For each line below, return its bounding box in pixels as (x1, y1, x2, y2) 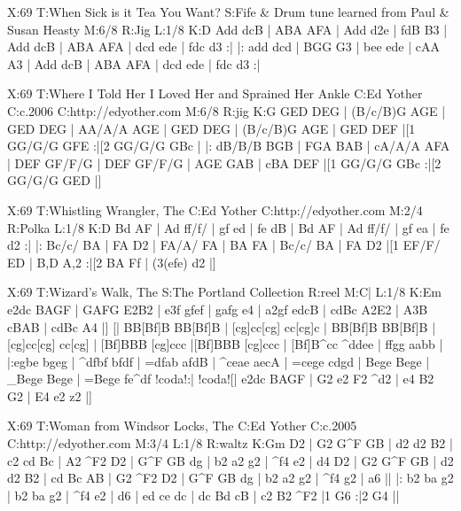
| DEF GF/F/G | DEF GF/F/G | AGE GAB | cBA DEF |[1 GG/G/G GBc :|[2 (7, 153, 441, 172)
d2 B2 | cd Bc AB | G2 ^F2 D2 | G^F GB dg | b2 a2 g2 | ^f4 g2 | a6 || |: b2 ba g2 (7, 468, 454, 487)
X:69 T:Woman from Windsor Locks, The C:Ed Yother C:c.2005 (7, 416, 357, 435)
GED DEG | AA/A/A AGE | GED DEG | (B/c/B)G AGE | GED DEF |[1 (7, 119, 416, 137)
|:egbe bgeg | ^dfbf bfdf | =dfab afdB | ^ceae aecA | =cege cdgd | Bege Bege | (7, 352, 430, 370)
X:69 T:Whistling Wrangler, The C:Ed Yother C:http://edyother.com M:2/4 (7, 200, 423, 219)
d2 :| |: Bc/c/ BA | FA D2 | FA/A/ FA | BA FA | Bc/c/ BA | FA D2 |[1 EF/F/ (7, 236, 441, 254)
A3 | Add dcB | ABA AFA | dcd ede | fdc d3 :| (7, 54, 261, 73)
